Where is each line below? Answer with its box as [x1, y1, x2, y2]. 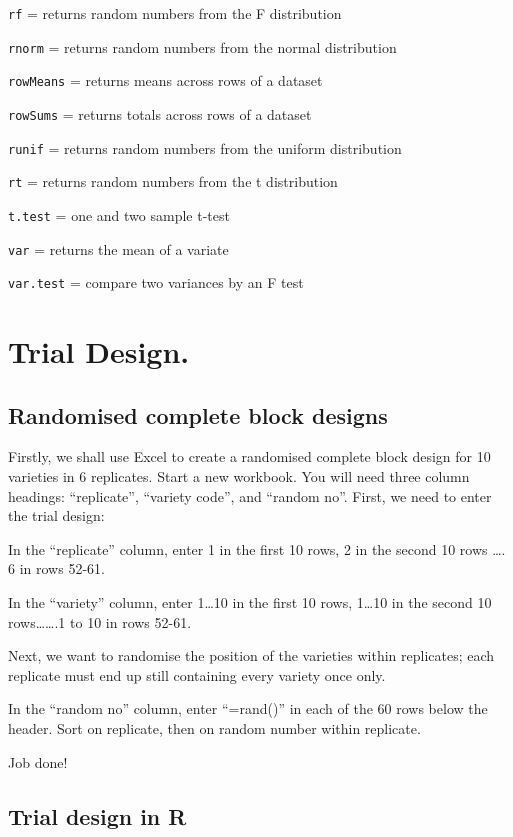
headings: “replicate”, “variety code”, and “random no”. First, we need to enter [8, 485, 492, 506]
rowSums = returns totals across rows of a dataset [8, 103, 312, 124]
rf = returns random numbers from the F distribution [8, 3, 342, 23]
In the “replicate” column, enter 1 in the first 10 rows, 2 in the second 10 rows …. [8, 538, 506, 559]
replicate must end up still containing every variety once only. [8, 664, 386, 685]
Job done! [8, 751, 68, 772]
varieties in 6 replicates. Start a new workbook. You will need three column [8, 466, 470, 487]
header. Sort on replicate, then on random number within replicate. [8, 718, 421, 739]
